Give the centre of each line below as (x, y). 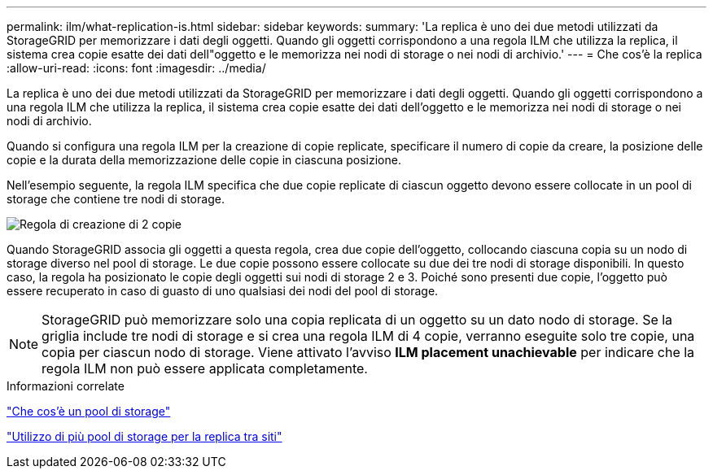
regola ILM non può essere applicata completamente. (205, 368)
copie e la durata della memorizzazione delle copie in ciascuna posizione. (204, 160)
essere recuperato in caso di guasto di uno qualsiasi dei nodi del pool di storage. (223, 291)
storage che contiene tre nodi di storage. (116, 199)
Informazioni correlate (66, 386)
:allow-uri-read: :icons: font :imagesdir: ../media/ (136, 68)
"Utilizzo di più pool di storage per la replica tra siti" (144, 436)
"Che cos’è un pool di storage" (89, 411)
